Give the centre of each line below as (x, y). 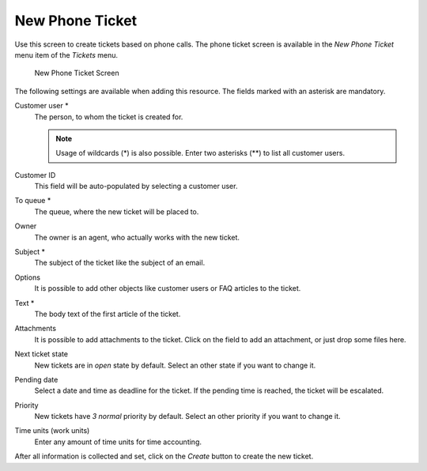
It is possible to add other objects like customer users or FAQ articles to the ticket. (168, 288)
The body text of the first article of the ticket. (108, 314)
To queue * (33, 201)
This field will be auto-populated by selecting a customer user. (136, 187)
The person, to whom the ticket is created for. (109, 117)
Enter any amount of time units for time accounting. (118, 442)
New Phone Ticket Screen (77, 73)
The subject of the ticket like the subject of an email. (120, 263)
